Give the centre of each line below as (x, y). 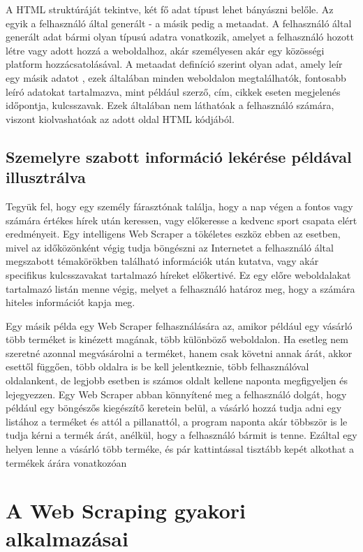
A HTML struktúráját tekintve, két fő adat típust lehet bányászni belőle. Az (170, 9)
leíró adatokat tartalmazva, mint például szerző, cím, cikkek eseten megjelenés (173, 91)
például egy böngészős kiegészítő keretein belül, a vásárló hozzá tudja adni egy (174, 408)
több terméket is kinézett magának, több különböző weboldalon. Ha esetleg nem (177, 339)
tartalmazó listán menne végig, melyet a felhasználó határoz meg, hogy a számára (180, 288)
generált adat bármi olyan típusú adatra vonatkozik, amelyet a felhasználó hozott (180, 37)
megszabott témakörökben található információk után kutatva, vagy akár (162, 261)
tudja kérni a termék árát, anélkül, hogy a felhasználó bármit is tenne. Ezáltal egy (181, 435)
